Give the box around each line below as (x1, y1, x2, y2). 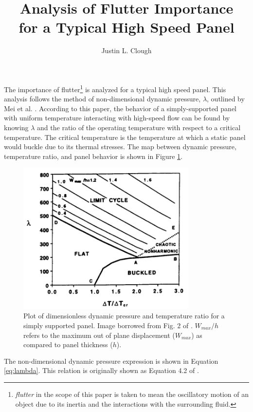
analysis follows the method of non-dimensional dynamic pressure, (4, 94, 201, 104)
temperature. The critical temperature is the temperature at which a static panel (4, 132, 246, 142)
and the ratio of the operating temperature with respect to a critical (37, 122, 241, 132)
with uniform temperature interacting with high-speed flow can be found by (4, 113, 230, 123)
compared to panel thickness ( (23, 339, 113, 350)
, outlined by (207, 94, 245, 104)
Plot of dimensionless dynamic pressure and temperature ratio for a (23, 311, 225, 321)
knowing (4, 122, 29, 132)
